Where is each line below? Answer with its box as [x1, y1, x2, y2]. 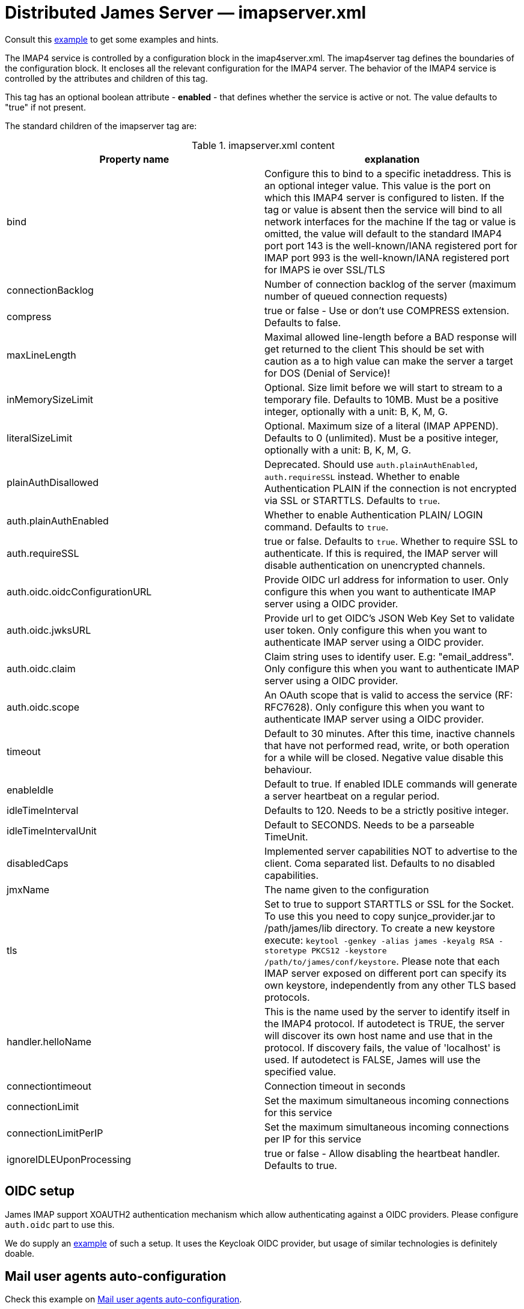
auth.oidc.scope [7, 700, 80, 713]
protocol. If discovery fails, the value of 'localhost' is [264, 1041, 501, 1054]
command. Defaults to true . [264, 520, 389, 533]
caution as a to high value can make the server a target [264, 354, 513, 367]
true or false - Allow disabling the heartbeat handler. [264, 1147, 500, 1159]
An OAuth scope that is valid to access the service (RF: [264, 688, 513, 701]
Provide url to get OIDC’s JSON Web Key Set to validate [264, 612, 515, 624]
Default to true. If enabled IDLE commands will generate [264, 777, 517, 790]
